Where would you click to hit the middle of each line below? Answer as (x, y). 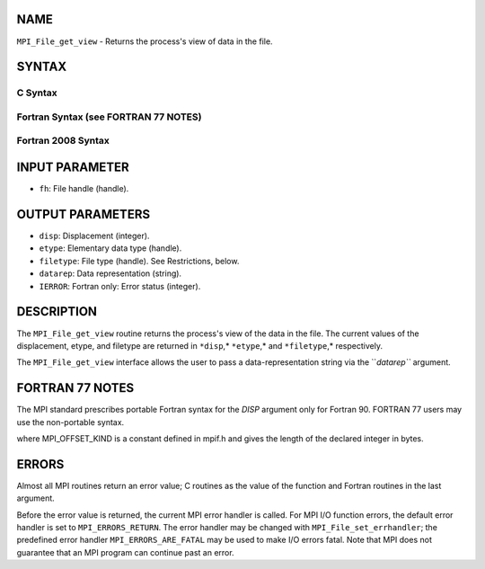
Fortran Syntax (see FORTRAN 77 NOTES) (109, 117)
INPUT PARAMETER (73, 168)
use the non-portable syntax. (71, 422)
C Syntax (37, 93)
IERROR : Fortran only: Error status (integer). (120, 286)
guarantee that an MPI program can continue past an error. (125, 552)
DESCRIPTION (57, 311)
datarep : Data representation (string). (110, 273)
